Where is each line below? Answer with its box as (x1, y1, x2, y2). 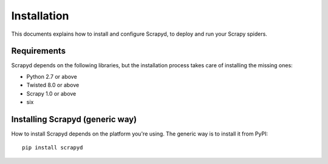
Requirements (11, 46, 66, 56)
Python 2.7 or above (26, 73, 77, 80)
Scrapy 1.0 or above (26, 90, 77, 97)
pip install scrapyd (22, 144, 83, 151)
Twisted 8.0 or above (26, 82, 80, 89)
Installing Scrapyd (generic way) (11, 114, 137, 124)
